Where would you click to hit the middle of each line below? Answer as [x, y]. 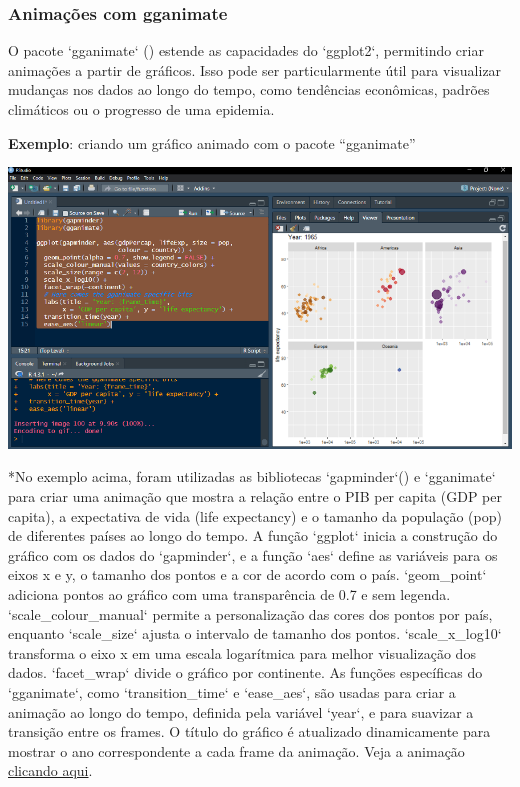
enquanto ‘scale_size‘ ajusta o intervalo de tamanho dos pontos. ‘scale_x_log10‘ [255, 633]
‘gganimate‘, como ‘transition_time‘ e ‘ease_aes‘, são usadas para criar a [232, 691]
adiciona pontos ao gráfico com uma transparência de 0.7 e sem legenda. [229, 593]
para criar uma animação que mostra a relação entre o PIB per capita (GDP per [255, 496]
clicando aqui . [50, 770]
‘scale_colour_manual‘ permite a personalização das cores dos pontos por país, [250, 613]
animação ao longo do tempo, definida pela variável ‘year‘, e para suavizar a [241, 711]
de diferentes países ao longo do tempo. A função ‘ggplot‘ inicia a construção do [253, 535]
